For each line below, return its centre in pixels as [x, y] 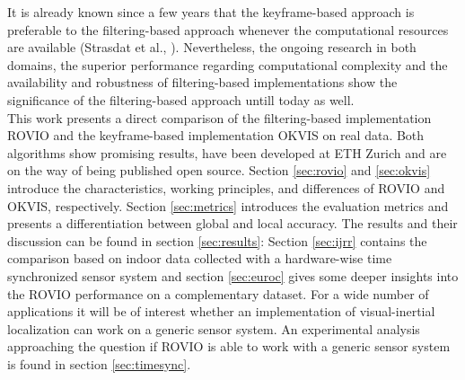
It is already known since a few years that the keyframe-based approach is [211, 12]
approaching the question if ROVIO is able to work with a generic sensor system [229, 346]
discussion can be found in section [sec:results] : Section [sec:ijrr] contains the [217, 240]
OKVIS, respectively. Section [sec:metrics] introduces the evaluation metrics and [228, 205]
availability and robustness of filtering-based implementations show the [202, 82]
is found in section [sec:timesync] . [99, 363]
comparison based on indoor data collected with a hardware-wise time [200, 258]
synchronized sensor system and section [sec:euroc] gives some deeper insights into [233, 275]
